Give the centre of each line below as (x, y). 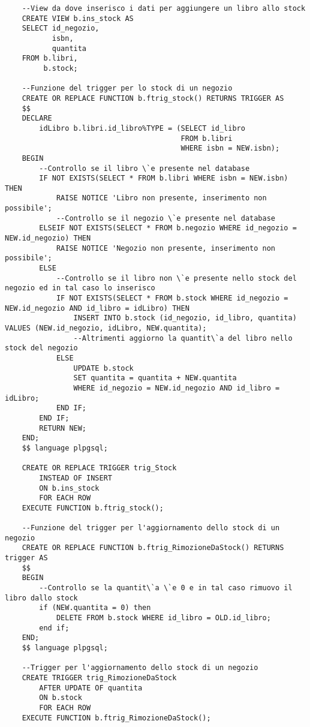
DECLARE (37, 118)
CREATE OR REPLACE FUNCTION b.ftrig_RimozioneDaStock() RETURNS (153, 548)
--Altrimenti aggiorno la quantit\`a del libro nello (183, 338)
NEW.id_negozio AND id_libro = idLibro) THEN (97, 308)
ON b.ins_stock (69, 488)
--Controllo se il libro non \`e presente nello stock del (176, 278)
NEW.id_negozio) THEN (48, 238)
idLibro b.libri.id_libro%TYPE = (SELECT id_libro (142, 128)
